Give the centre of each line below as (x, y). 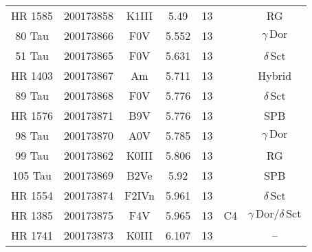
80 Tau (32, 35)
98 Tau (32, 135)
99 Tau (32, 155)
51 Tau (32, 55)
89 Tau (32, 95)
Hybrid (275, 75)
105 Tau (32, 175)
